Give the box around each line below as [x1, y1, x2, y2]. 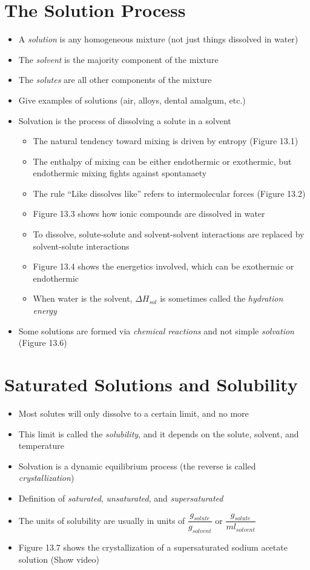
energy [33, 304, 57, 317]
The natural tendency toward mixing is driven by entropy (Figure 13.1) [33, 134, 298, 147]
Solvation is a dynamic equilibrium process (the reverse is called [18, 459, 256, 472]
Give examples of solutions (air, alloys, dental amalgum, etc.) [18, 93, 246, 106]
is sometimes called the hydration [160, 292, 283, 305]
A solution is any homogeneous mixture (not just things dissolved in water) [18, 33, 298, 45]
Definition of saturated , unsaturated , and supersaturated [18, 491, 223, 504]
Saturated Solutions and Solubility [4, 372, 298, 396]
